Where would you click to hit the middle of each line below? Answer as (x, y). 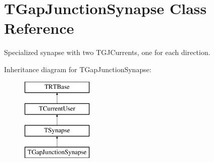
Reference (39, 28)
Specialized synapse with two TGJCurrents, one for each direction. (107, 52)
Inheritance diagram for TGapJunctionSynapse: (78, 69)
